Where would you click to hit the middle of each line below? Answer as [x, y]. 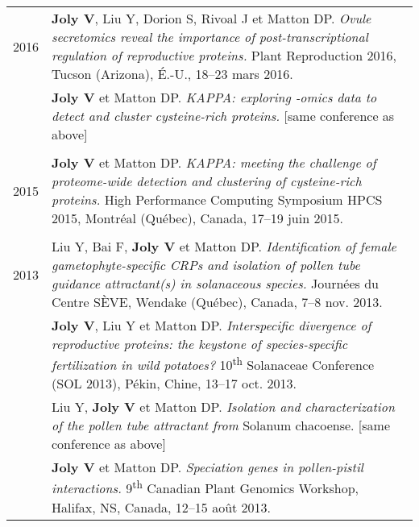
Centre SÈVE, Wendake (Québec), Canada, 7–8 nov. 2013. [217, 302]
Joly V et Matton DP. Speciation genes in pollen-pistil [207, 467]
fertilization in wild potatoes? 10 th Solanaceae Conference [213, 364]
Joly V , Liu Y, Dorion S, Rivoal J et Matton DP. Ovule [212, 18]
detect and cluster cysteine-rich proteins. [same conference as [223, 116]
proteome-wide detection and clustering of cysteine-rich [207, 181]
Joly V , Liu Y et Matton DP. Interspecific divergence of [212, 325]
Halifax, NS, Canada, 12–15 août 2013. [162, 507]
